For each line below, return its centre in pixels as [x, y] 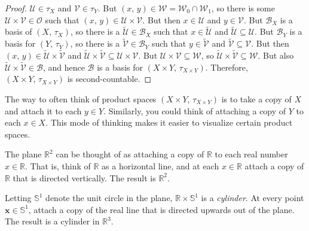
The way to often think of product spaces [81, 99]
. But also [276, 55]
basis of [19, 31]
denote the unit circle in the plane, [109, 198]
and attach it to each [43, 110]
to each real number [251, 154]
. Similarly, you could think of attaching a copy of [195, 110]
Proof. [16, 8]
